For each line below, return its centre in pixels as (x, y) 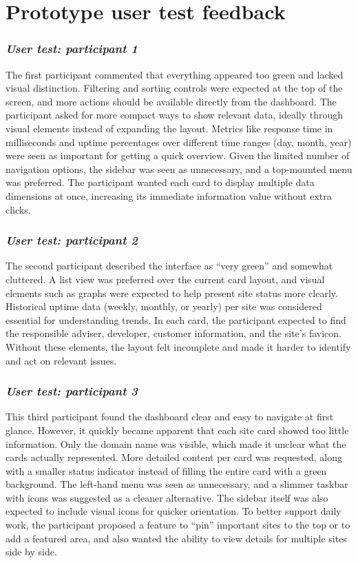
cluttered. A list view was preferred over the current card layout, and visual (165, 279)
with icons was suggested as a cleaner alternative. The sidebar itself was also (167, 497)
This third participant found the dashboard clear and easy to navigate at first (170, 417)
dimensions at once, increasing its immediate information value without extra (169, 195)
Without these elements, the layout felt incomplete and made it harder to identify (178, 346)
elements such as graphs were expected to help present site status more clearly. (172, 293)
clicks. (18, 209)
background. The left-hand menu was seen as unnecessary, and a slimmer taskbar (177, 484)
